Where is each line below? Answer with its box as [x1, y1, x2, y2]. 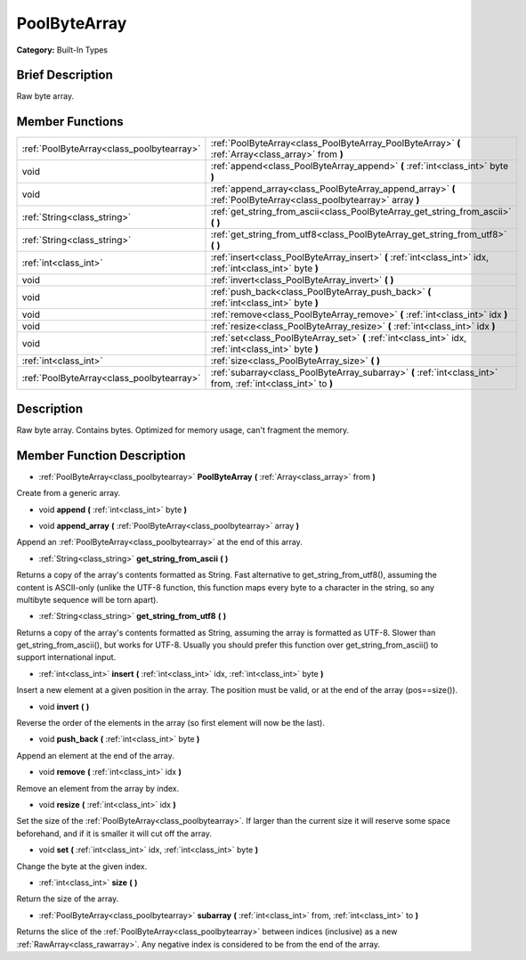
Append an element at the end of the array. [16, 750, 175, 761]
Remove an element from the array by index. [16, 783, 180, 793]
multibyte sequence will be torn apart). [16, 594, 159, 605]
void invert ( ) [38, 701, 90, 712]
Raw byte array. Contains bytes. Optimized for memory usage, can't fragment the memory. [16, 424, 350, 435]
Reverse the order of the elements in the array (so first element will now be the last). [16, 718, 325, 728]
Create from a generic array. [16, 488, 121, 499]
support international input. [16, 652, 117, 663]
